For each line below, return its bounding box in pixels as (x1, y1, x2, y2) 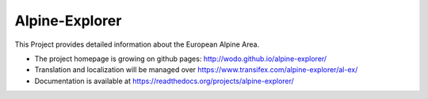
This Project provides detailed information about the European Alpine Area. (14, 40, 260, 49)
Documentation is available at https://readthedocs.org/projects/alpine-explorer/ (34, 76, 295, 86)
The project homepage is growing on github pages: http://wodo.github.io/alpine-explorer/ (34, 54, 327, 63)
